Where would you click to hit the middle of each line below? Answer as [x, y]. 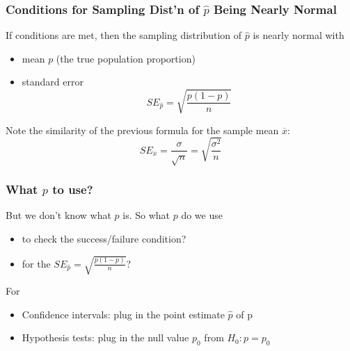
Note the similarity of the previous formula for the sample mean [142, 130]
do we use [202, 215]
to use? [73, 189]
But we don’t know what [58, 215]
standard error [53, 82]
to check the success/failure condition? [104, 238]
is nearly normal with [299, 35]
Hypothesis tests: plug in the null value [105, 337]
